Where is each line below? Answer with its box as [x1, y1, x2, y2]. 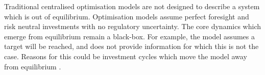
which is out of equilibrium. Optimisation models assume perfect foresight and [4, 11, 249, 21]
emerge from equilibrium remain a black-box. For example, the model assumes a [4, 31, 255, 41]
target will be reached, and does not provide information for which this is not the [4, 41, 259, 52]
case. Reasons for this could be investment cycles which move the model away [4, 51, 247, 61]
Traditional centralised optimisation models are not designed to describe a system [4, 1, 260, 11]
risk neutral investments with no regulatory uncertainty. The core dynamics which [4, 21, 261, 32]
